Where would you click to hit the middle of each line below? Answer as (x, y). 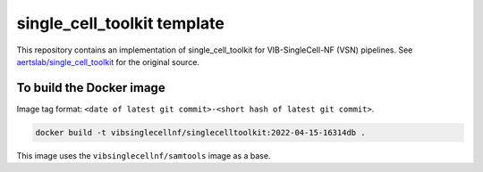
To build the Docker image (91, 88)
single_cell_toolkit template (121, 23)
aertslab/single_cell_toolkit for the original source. (108, 61)
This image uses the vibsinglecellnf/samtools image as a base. (144, 155)
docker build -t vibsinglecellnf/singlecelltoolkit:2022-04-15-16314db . (200, 132)
